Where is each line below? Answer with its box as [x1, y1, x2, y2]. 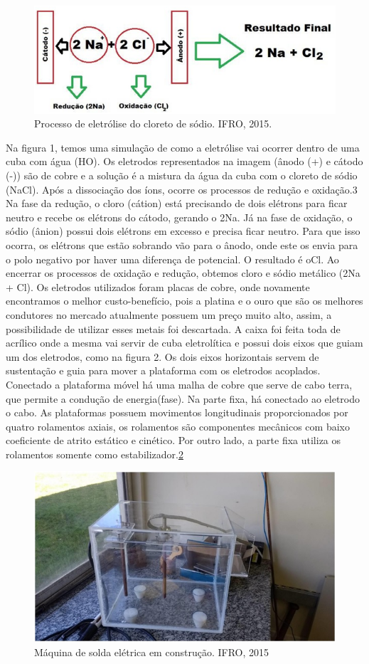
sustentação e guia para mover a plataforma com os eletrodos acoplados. [6, 363, 321, 378]
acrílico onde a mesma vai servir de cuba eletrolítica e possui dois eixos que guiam [6, 335, 363, 350]
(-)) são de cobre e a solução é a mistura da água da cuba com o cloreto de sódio [6, 168, 358, 183]
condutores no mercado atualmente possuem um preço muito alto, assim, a [6, 307, 332, 322]
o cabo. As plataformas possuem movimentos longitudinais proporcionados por [6, 405, 348, 420]
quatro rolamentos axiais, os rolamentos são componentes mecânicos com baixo [6, 418, 350, 433]
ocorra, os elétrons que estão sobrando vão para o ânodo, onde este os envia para [6, 237, 358, 252]
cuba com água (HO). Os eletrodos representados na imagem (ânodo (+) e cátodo [6, 154, 363, 169]
